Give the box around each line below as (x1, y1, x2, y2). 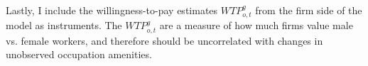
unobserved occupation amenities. (6, 47, 152, 62)
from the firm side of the (255, 3, 362, 17)
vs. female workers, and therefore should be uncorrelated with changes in (6, 33, 323, 48)
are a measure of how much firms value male (159, 18, 353, 33)
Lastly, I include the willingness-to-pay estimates (6, 3, 218, 17)
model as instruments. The (6, 18, 122, 33)
